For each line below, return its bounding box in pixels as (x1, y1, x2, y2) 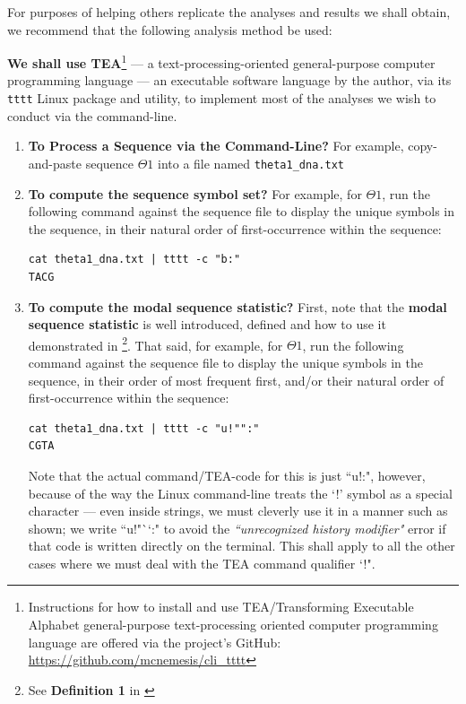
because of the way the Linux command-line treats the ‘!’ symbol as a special (28, 483, 453, 502)
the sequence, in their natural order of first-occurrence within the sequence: (28, 219, 442, 238)
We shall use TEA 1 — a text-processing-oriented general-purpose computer (7, 51, 436, 72)
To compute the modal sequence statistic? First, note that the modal (28, 297, 447, 316)
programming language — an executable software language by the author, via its (7, 71, 452, 90)
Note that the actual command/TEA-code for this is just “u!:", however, (28, 465, 426, 484)
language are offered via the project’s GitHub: (28, 632, 281, 651)
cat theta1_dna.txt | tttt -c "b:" (28, 253, 241, 266)
